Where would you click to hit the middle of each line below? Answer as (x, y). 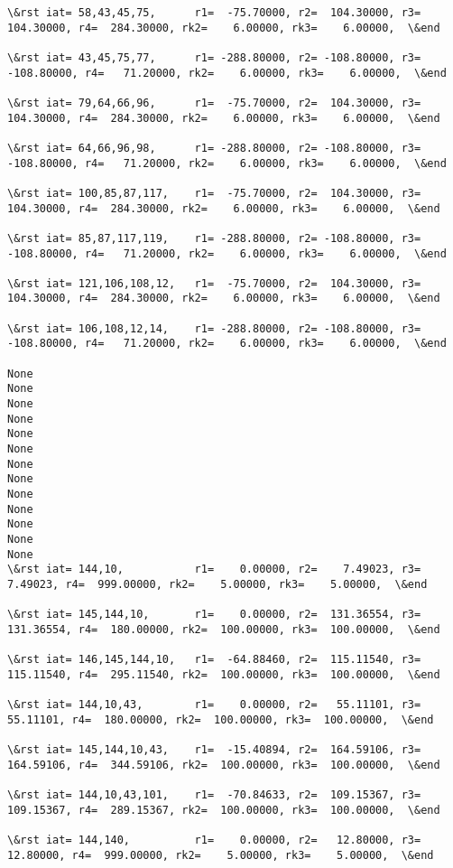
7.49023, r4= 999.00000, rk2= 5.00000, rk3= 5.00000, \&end (217, 584)
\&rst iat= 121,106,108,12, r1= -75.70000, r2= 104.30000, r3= (214, 283)
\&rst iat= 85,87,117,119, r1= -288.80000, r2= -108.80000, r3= (214, 238)
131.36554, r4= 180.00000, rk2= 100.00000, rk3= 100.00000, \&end (224, 629)
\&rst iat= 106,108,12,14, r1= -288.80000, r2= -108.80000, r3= (214, 328)
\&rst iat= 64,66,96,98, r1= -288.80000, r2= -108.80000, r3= (214, 148)
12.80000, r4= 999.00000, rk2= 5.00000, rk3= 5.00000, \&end (221, 855)
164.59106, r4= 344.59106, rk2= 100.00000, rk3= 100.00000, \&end (224, 765)
